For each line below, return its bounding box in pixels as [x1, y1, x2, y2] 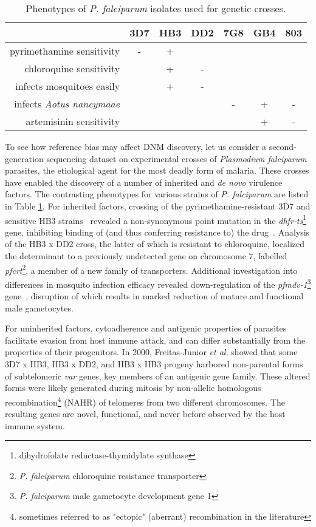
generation [5, 152, 44, 165]
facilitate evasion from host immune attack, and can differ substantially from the [5, 333, 306, 346]
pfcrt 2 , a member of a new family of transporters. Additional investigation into [5, 262, 298, 276]
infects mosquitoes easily [15, 79, 120, 93]
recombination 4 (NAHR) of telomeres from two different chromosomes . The [5, 393, 286, 408]
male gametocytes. [5, 301, 74, 314]
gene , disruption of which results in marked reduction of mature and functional [5, 290, 304, 302]
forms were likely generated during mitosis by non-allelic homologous [5, 381, 261, 394]
